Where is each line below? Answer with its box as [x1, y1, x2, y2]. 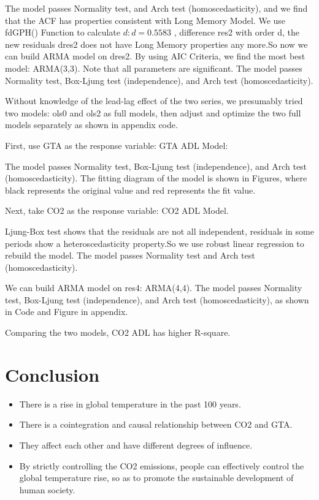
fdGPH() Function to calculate [5, 26, 120, 39]
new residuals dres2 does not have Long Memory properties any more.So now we [5, 37, 308, 50]
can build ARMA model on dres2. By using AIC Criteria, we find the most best [5, 50, 306, 63]
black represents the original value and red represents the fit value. [5, 183, 256, 196]
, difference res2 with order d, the [174, 26, 300, 39]
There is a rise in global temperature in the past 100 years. [19, 397, 241, 410]
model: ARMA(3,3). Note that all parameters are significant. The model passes [5, 61, 302, 74]
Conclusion [5, 362, 100, 387]
